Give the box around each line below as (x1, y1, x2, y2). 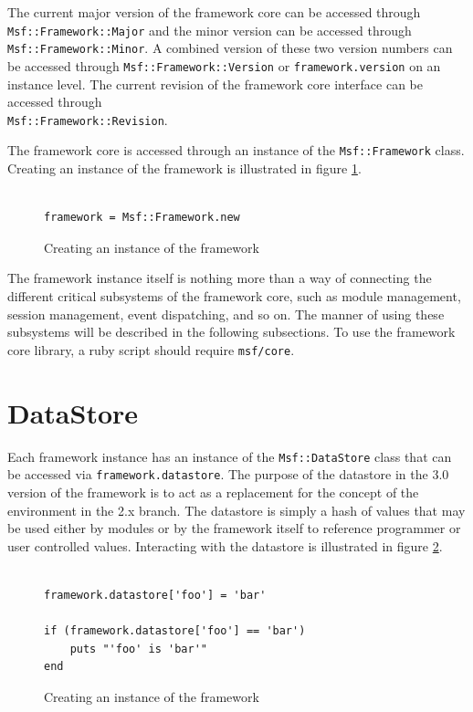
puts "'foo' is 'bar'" (69, 642, 207, 655)
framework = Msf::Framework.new (44, 211, 240, 225)
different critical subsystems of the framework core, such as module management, (7, 287, 461, 306)
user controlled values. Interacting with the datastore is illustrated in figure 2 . (7, 536, 443, 555)
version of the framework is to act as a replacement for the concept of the (7, 482, 419, 501)
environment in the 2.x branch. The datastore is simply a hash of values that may (7, 500, 466, 519)
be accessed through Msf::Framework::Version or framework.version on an (7, 56, 441, 75)
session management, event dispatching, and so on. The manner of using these (7, 304, 445, 323)
